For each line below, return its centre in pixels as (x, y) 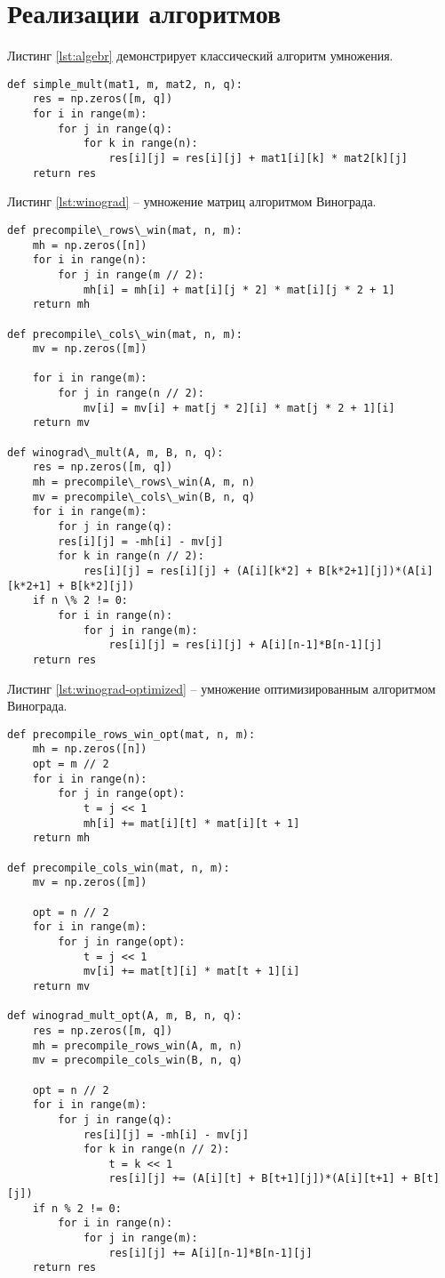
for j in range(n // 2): (131, 394)
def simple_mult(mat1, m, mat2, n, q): (125, 84)
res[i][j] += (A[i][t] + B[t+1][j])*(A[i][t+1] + (258, 1179)
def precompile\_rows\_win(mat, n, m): (125, 230)
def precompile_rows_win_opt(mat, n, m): (131, 734)
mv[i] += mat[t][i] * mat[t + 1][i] (191, 972)
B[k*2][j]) (103, 586)
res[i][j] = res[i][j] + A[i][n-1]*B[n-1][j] (246, 645)
